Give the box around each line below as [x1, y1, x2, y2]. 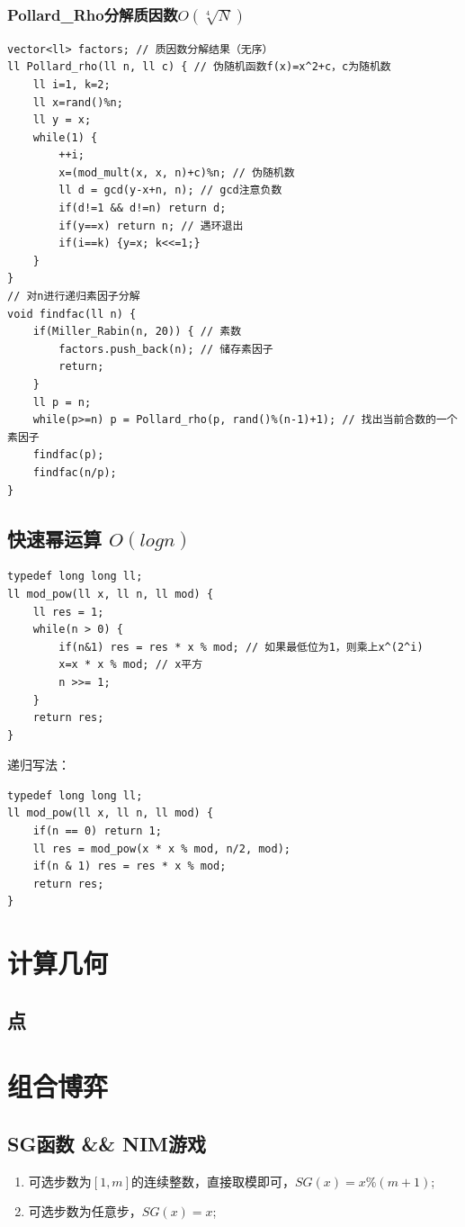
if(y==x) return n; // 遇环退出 [58, 219, 244, 232]
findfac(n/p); [32, 465, 117, 479]
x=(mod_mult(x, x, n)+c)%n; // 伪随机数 [58, 166, 295, 179]
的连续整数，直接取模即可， [130, 1171, 295, 1190]
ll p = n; [32, 395, 92, 409]
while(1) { [32, 131, 98, 144]
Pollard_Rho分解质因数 [7, 3, 178, 25]
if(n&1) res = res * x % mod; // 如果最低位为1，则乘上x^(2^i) [58, 640, 424, 654]
